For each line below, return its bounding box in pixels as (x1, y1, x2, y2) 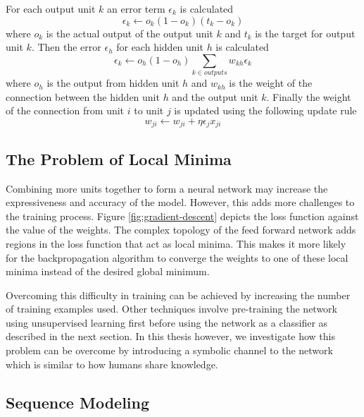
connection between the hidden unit (6, 89, 160, 104)
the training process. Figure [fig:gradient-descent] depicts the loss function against (6, 208, 359, 223)
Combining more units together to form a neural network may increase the (6, 181, 328, 195)
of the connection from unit (6, 103, 125, 118)
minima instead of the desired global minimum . (6, 264, 210, 279)
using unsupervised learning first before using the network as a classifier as (6, 315, 328, 330)
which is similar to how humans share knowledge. (6, 356, 218, 371)
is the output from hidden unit (46, 75, 180, 90)
